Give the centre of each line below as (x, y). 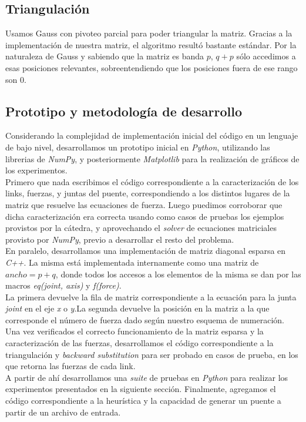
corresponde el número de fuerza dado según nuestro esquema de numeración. (145, 319)
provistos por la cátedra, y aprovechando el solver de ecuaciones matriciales (141, 228)
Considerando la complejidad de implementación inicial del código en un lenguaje (152, 135)
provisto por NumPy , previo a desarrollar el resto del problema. (120, 239)
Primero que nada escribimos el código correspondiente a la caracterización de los (152, 181)
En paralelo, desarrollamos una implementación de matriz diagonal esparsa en (146, 251)
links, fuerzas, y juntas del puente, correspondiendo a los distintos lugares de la (148, 193)
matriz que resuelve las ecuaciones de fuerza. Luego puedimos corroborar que (144, 204)
